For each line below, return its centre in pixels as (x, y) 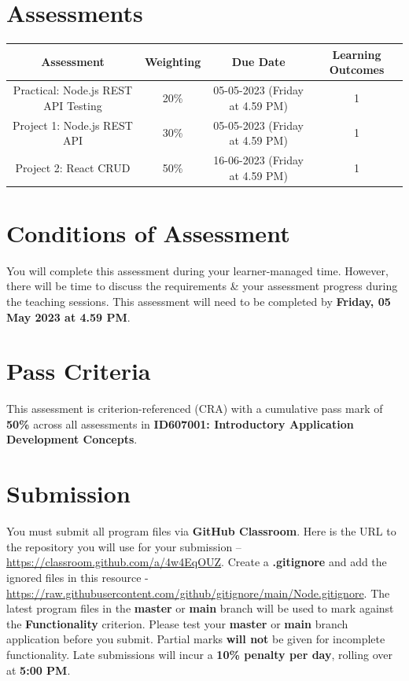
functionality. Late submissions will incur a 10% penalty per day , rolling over (199, 654)
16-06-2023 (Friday (258, 159)
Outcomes (357, 70)
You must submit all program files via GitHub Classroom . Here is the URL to (201, 531)
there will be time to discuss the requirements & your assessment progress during (202, 286)
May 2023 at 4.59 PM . (68, 317)
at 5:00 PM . (39, 670)
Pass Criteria (79, 371)
